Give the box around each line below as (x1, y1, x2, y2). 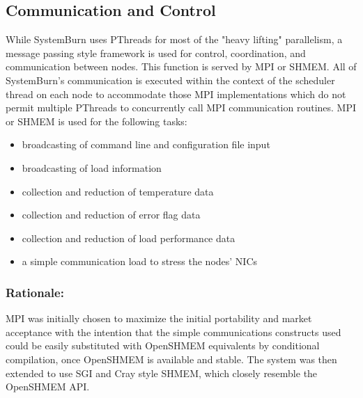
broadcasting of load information (22, 160, 162, 175)
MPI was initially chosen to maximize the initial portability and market (6, 311, 312, 326)
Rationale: (6, 283, 64, 301)
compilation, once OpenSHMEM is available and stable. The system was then (6, 351, 337, 366)
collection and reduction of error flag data (22, 207, 201, 222)
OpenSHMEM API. (6, 379, 90, 394)
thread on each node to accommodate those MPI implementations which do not (6, 86, 346, 101)
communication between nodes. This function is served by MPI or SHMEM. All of (6, 59, 357, 74)
